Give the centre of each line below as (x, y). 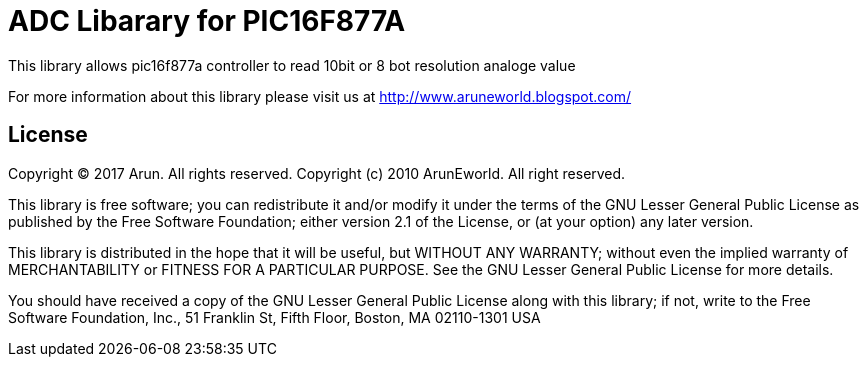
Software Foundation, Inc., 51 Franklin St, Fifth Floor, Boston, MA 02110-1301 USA (274, 317)
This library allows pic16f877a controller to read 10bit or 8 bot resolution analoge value (292, 65)
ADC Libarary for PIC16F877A (207, 21)
